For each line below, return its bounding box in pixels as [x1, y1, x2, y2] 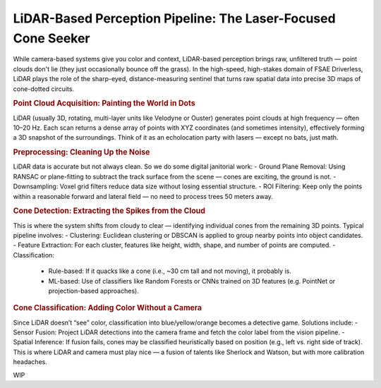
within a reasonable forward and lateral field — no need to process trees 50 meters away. [13, 192, 273, 200]
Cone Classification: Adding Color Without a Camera [13, 303, 202, 313]
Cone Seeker [13, 30, 91, 46]
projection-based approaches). [48, 286, 139, 295]
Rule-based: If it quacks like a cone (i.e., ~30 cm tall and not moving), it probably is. [48, 267, 292, 275]
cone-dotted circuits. [13, 85, 74, 93]
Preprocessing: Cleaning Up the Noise [13, 147, 150, 157]
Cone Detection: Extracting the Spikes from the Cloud [13, 206, 206, 216]
